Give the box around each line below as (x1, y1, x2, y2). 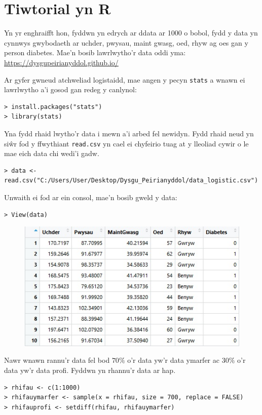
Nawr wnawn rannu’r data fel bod (4, 355, 110, 365)
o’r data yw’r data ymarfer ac (127, 355, 219, 365)
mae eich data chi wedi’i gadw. (4, 148, 99, 159)
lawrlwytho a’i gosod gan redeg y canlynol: (4, 84, 137, 95)
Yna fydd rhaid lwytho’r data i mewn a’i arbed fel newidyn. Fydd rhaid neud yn (4, 128, 254, 138)
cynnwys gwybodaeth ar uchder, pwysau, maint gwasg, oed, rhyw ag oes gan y (4, 37, 248, 48)
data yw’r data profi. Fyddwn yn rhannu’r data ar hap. (4, 365, 176, 375)
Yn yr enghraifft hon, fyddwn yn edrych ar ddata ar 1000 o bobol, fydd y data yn (4, 27, 258, 38)
